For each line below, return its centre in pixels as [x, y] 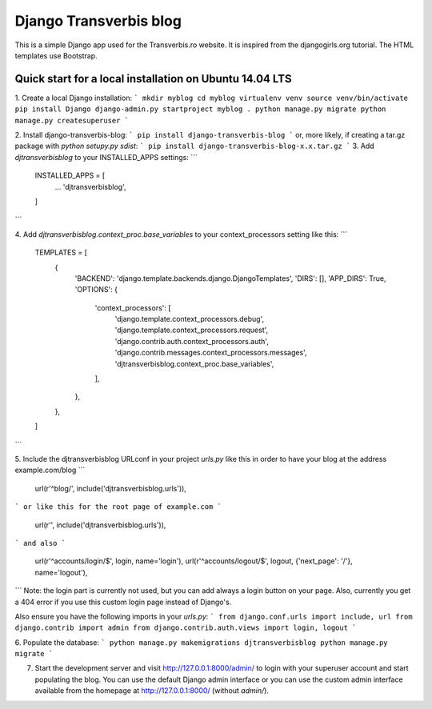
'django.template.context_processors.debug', [190, 319]
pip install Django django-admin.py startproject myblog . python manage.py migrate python [200, 109]
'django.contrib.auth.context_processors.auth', [192, 341]
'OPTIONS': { [96, 290]
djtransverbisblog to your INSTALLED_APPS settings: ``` [106, 157]
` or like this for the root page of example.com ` [118, 507]
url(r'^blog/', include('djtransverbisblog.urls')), [111, 488]
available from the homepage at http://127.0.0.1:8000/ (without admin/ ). [152, 691]
